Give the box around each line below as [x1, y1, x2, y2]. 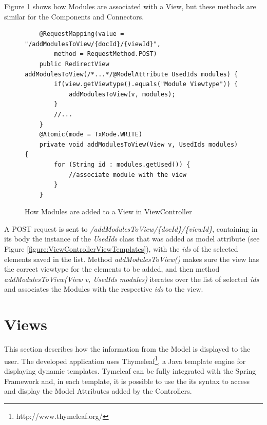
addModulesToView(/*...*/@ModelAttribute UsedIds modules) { [25, 70, 238, 78]
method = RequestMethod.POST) [54, 50, 157, 58]
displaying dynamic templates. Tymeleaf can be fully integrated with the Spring [4, 366, 256, 376]
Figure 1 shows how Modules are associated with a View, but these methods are [4, 1, 256, 11]
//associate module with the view [68, 171, 186, 178]
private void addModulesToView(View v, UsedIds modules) [39, 140, 238, 148]
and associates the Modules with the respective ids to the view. [4, 284, 203, 294]
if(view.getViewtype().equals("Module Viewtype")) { [54, 80, 238, 88]
